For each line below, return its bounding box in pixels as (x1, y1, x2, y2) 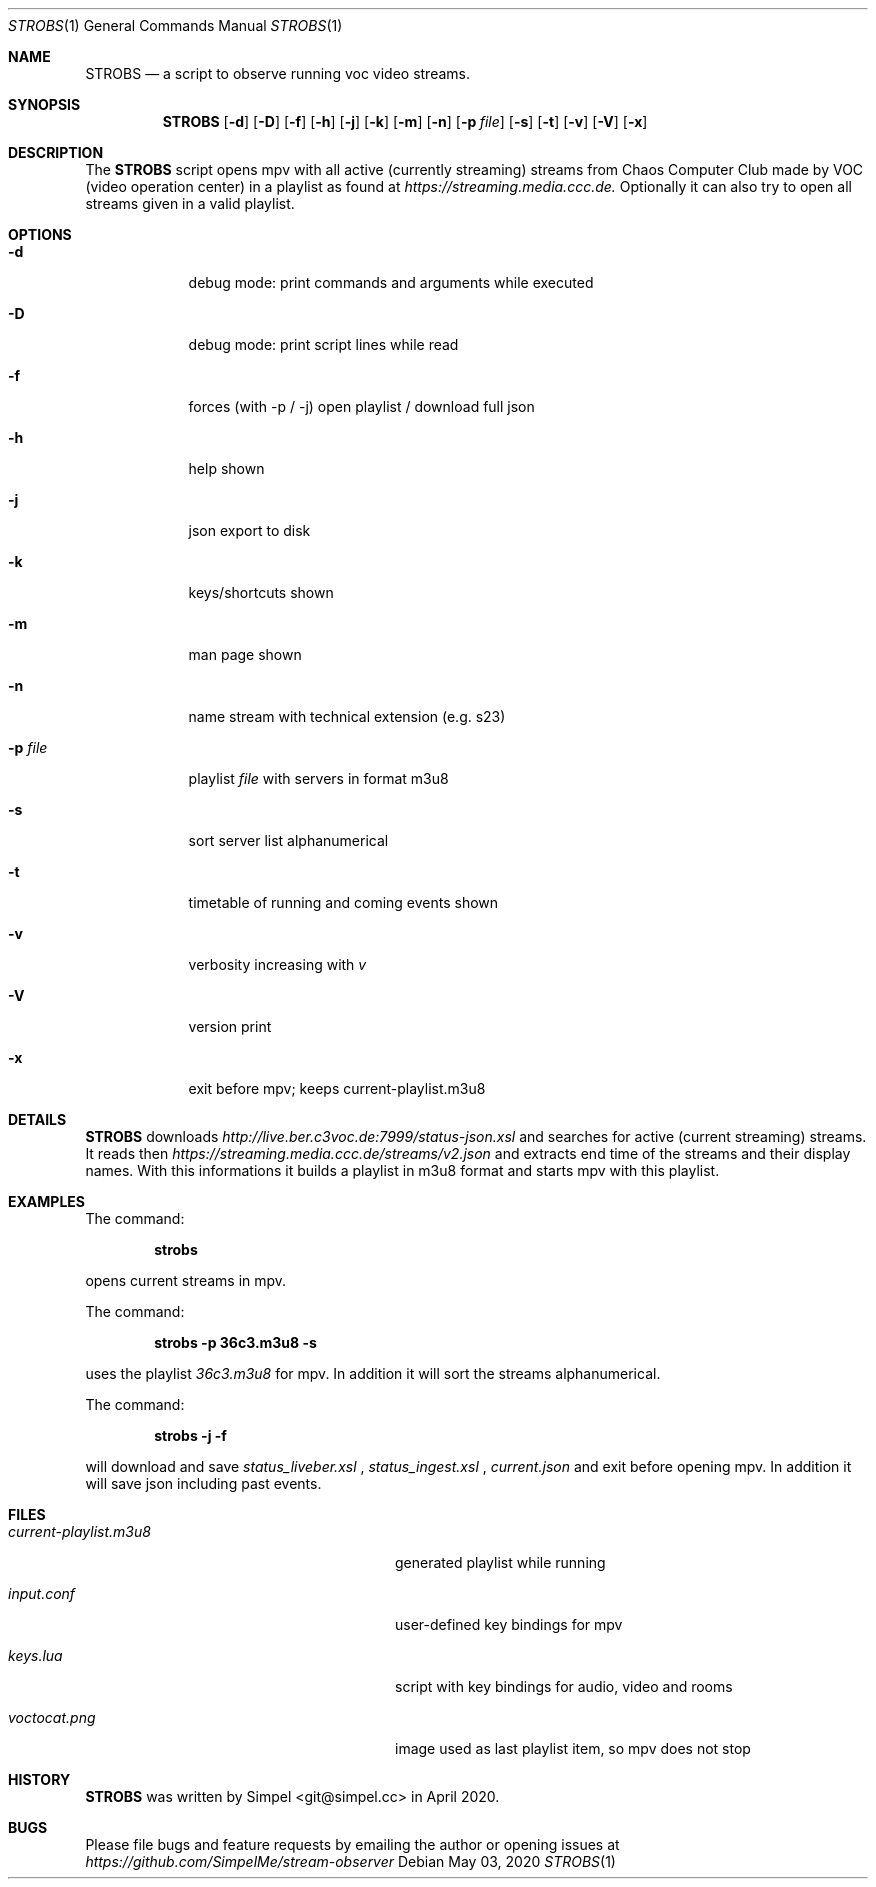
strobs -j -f (154, 1427, 227, 1444)
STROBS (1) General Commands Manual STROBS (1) (8, 17, 343, 34)
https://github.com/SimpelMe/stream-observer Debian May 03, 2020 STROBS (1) (85, 1853, 616, 1870)
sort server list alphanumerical (188, 832, 389, 849)
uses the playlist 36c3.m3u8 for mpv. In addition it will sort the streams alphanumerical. (85, 1365, 661, 1382)
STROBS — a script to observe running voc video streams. (85, 65, 471, 82)
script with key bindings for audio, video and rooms (395, 1678, 733, 1695)
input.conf (8, 1585, 76, 1602)
